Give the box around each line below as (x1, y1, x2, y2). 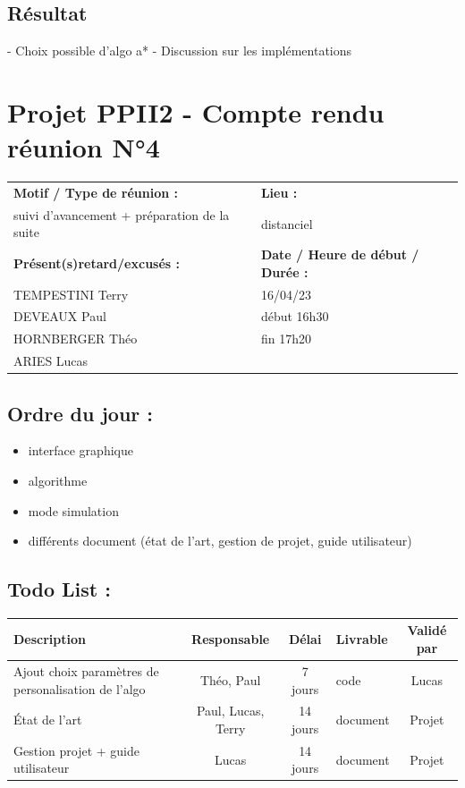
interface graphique (28, 441, 133, 460)
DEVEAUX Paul (13, 307, 106, 326)
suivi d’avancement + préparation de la (13, 205, 230, 224)
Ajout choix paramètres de (13, 661, 159, 680)
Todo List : (7, 575, 111, 603)
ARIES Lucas (13, 352, 89, 370)
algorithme (28, 471, 88, 489)
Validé (407, 621, 447, 640)
